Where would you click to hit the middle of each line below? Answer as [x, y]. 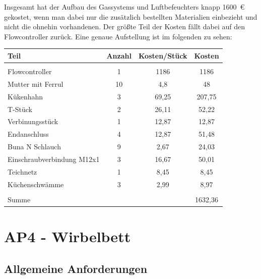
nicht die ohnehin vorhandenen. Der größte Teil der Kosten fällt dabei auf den [125, 26]
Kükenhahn [25, 96]
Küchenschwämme [36, 184]
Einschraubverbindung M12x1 [54, 159]
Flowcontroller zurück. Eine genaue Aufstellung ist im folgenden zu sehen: [118, 36]
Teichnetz [22, 171]
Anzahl [119, 55]
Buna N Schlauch [34, 147]
